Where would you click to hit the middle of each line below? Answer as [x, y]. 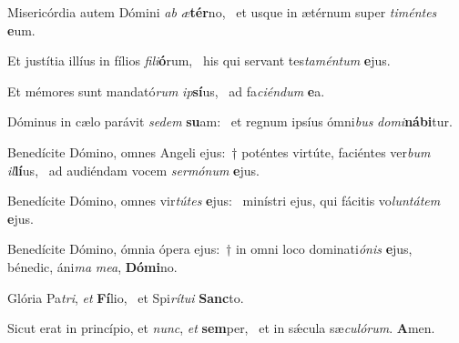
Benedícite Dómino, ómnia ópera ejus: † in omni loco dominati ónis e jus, [210, 249]
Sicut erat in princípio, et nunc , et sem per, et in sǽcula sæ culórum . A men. [221, 328]
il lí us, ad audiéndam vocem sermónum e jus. [133, 170]
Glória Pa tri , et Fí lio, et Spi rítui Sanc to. [126, 297]
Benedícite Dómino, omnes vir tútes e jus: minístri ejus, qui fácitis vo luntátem [224, 201]
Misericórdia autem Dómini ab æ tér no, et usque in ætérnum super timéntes [222, 12]
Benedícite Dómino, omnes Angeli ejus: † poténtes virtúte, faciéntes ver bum [219, 151]
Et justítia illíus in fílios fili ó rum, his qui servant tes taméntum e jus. [199, 61]
